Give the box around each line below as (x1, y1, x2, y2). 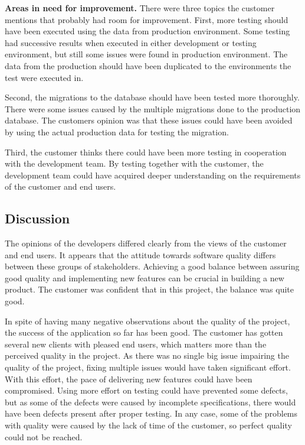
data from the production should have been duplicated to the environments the (5, 59, 291, 72)
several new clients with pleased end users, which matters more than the (5, 337, 267, 350)
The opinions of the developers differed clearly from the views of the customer (5, 237, 287, 249)
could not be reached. (5, 430, 83, 443)
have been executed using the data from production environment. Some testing (5, 25, 290, 37)
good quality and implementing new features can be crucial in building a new (5, 271, 284, 284)
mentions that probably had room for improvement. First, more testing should (5, 13, 288, 25)
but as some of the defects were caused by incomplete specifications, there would (5, 395, 296, 408)
